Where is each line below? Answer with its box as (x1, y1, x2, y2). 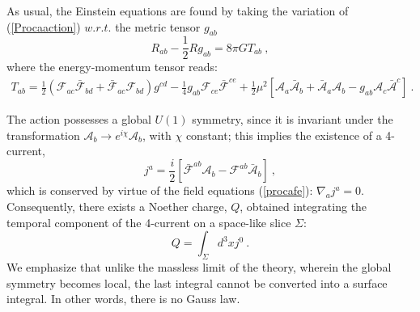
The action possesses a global (6, 111, 151, 128)
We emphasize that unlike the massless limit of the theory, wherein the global (6, 258, 392, 275)
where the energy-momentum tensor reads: (6, 58, 218, 75)
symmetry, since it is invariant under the (192, 111, 393, 128)
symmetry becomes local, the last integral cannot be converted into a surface (6, 274, 388, 291)
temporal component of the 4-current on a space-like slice (6, 213, 291, 230)
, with (142, 126, 172, 143)
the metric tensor (115, 18, 201, 35)
